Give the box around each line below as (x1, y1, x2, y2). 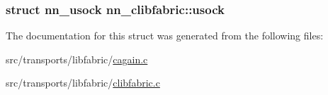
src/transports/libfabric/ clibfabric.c (6, 75, 160, 90)
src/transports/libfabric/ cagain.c (6, 51, 148, 66)
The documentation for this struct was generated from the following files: (6, 28, 324, 43)
